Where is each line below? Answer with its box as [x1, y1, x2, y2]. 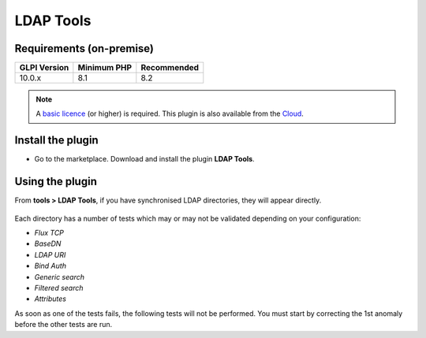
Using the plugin [14, 175, 98, 188]
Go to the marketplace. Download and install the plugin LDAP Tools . [34, 154, 256, 164]
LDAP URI [34, 250, 66, 259]
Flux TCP [34, 228, 65, 238]
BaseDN [34, 239, 62, 248]
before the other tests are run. [14, 320, 113, 329]
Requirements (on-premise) [14, 42, 154, 55]
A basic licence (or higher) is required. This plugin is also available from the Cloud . [35, 109, 304, 118]
